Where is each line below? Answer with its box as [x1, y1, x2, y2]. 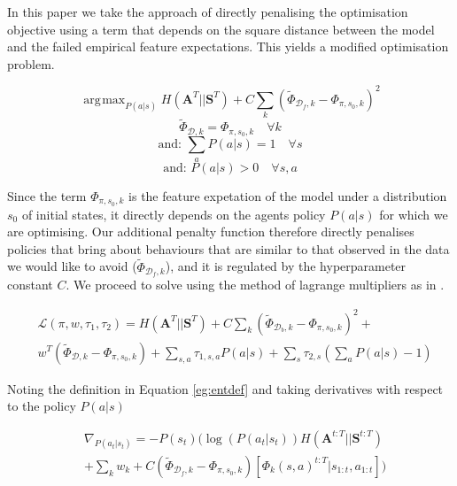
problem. [7, 54, 55, 73]
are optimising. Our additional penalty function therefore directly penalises [7, 222, 414, 241]
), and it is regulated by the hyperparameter [165, 257, 407, 275]
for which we [379, 204, 448, 223]
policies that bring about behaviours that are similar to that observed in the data [7, 239, 450, 258]
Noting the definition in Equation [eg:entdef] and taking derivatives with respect [7, 379, 444, 397]
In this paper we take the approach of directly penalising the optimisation [7, 3, 408, 20]
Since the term [7, 186, 87, 204]
